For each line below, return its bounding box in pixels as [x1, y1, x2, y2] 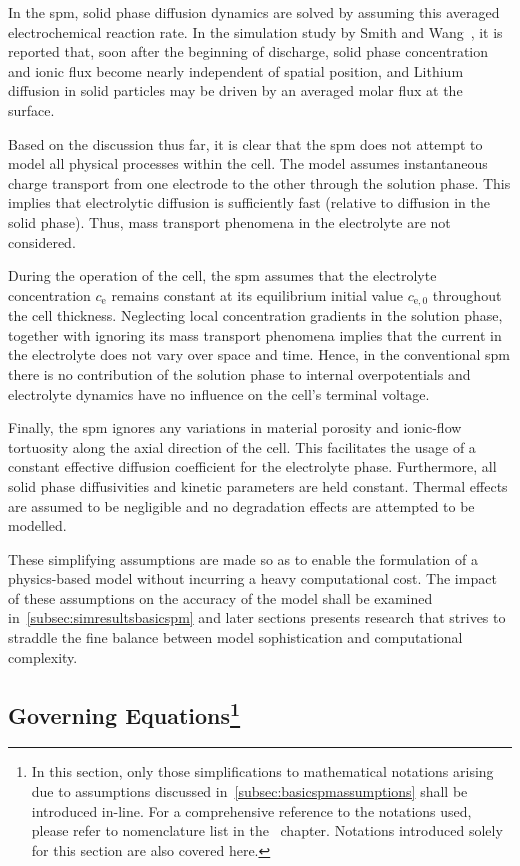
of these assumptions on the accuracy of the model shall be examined [8, 587, 433, 608]
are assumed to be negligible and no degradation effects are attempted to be [8, 495, 475, 516]
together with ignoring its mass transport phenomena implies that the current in [8, 324, 502, 345]
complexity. [8, 646, 78, 667]
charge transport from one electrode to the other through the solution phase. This [8, 172, 511, 193]
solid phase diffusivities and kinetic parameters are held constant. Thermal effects [8, 475, 508, 496]
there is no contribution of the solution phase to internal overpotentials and [8, 363, 471, 384]
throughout [432, 284, 502, 305]
